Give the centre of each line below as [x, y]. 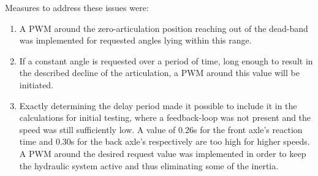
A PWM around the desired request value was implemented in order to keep [163, 153]
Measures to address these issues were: [77, 7]
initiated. [36, 84]
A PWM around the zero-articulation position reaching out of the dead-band [164, 28]
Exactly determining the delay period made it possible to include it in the [158, 105]
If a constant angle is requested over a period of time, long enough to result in [166, 60]
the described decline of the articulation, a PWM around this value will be [159, 73]
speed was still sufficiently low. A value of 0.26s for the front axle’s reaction [161, 129]
